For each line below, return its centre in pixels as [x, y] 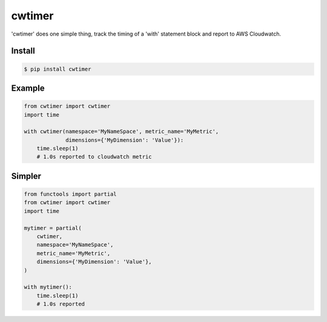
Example [28, 88]
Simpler [26, 176]
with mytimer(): [48, 287]
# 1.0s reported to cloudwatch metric [94, 157]
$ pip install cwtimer [58, 69]
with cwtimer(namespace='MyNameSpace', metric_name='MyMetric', [121, 132]
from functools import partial [71, 194]
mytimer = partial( [53, 228]
